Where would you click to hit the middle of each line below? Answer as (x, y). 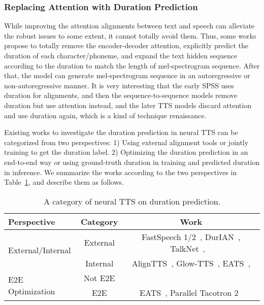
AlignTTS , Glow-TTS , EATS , (191, 263)
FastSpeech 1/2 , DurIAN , (191, 236)
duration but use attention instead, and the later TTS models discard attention (128, 105)
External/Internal (40, 250)
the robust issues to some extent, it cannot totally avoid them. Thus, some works (130, 35)
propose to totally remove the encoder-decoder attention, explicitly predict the (126, 45)
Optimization (32, 291)
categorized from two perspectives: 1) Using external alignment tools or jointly (126, 142)
